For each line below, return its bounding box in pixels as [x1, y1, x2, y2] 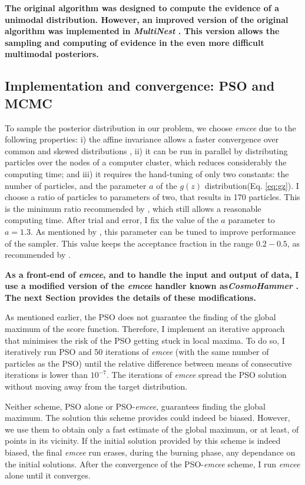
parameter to [228, 214, 275, 226]
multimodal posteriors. [5, 48, 99, 60]
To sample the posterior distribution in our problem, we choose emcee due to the [5, 121, 296, 134]
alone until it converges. [5, 469, 91, 481]
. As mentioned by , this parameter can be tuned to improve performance [30, 225, 296, 237]
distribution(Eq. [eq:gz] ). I [204, 179, 299, 191]
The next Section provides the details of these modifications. [5, 291, 256, 303]
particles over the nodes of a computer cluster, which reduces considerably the [5, 156, 287, 168]
